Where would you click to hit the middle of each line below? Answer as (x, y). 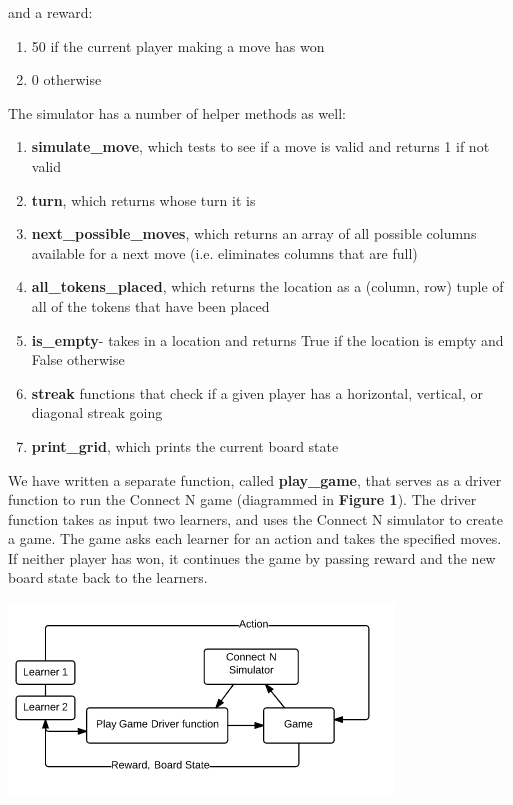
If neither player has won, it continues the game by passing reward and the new (252, 557)
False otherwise (78, 359)
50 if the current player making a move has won (178, 45)
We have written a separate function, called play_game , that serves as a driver (255, 479)
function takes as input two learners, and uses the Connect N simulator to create (255, 518)
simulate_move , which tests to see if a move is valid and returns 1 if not (260, 146)
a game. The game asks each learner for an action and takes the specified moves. (255, 538)
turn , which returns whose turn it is (143, 199)
